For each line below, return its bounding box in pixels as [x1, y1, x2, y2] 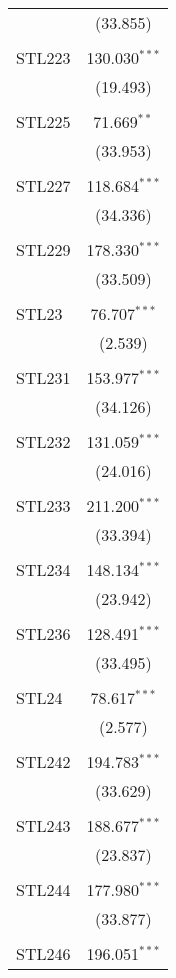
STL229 [16, 238, 71, 261]
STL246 [16, 942, 71, 965]
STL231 [16, 366, 71, 389]
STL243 [16, 814, 71, 837]
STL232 [16, 430, 71, 453]
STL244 [16, 878, 71, 901]
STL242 [16, 750, 71, 773]
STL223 [16, 46, 71, 69]
